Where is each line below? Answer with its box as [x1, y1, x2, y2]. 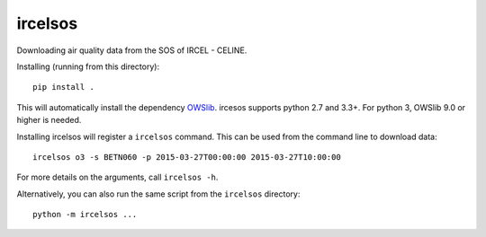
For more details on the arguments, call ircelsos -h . [16, 171, 219, 183]
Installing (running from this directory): [16, 61, 160, 72]
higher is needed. [16, 115, 82, 126]
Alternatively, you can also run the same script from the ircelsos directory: [16, 189, 301, 199]
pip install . [32, 82, 94, 92]
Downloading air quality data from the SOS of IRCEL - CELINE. [16, 45, 247, 56]
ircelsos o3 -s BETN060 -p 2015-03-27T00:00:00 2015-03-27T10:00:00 [32, 152, 341, 162]
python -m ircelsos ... [32, 209, 138, 220]
